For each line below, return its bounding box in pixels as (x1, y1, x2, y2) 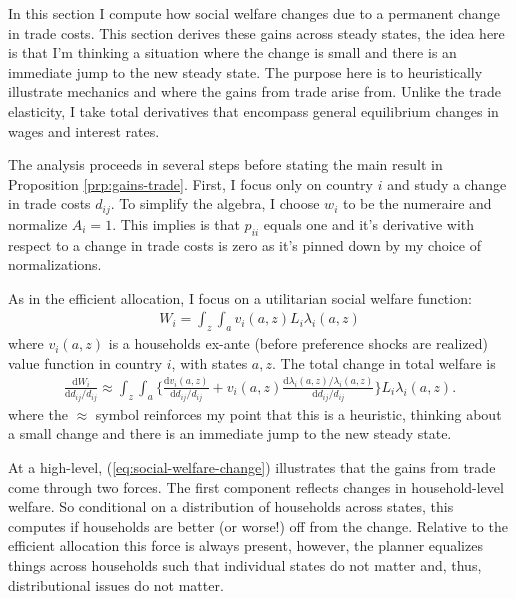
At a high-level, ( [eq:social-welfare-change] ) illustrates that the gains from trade (8, 456, 496, 477)
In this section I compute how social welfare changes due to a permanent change (8, 3, 500, 23)
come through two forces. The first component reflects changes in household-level (8, 476, 504, 497)
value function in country (8, 352, 163, 373)
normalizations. (8, 254, 102, 275)
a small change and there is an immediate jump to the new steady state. (8, 423, 452, 444)
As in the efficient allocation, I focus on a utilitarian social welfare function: (8, 287, 472, 308)
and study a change (387, 173, 507, 194)
